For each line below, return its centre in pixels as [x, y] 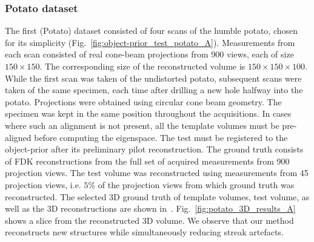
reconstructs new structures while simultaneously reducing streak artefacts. [144, 232]
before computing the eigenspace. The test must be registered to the [161, 137]
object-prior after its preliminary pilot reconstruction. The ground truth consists [154, 149]
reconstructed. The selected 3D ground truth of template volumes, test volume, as [157, 196]
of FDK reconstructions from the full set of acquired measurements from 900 [147, 161]
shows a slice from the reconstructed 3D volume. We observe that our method [149, 220]
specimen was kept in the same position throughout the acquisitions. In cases [148, 113]
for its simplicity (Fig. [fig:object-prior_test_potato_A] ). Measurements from [150, 42]
